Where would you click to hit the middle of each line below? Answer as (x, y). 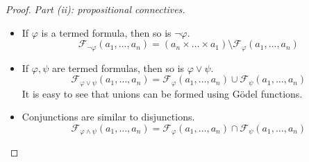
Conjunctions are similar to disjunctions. (108, 117)
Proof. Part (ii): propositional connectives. (95, 9)
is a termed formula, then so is (106, 32)
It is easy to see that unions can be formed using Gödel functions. (162, 93)
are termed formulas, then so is (118, 67)
